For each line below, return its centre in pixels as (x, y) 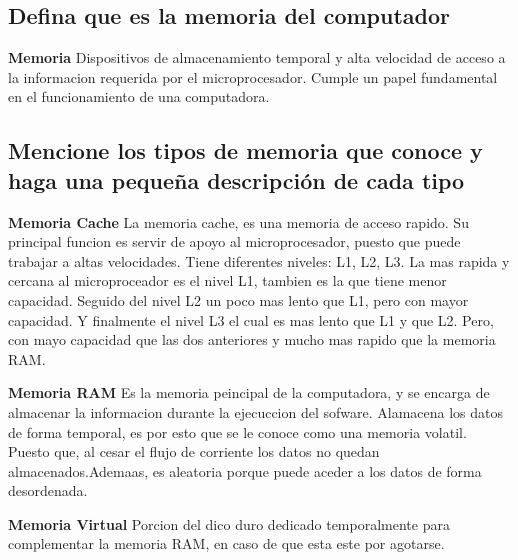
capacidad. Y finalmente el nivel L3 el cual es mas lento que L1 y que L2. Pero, (251, 319)
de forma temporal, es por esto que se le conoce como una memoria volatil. (237, 431)
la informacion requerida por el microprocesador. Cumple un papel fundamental (253, 76)
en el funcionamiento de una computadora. (139, 96)
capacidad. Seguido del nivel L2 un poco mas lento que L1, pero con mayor (238, 299)
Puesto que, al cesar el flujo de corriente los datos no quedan (194, 451)
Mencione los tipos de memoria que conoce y (245, 150)
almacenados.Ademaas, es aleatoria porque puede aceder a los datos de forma (245, 470)
